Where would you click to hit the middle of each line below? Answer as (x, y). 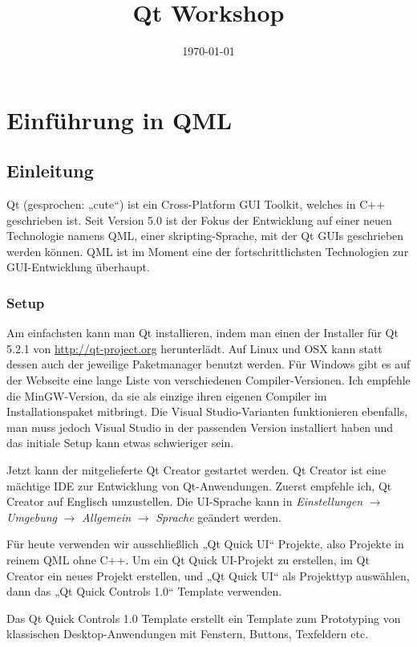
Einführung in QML (119, 119)
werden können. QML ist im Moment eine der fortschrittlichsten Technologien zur (208, 251)
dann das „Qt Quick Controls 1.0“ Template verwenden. (144, 591)
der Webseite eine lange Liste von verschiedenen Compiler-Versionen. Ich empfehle (208, 380)
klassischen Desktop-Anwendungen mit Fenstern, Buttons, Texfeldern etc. (188, 634)
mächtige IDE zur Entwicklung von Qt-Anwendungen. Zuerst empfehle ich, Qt (199, 485)
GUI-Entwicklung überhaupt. (78, 267)
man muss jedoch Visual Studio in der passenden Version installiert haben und (200, 427)
